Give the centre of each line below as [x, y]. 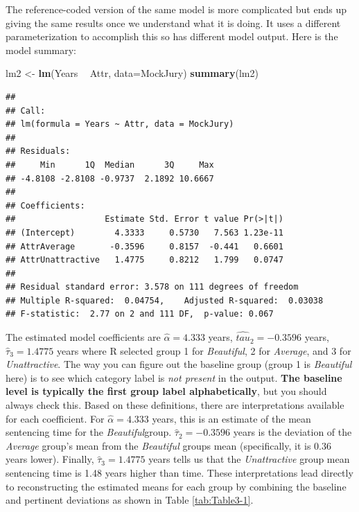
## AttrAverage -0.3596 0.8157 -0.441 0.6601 [145, 246]
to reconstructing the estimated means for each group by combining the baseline [176, 486]
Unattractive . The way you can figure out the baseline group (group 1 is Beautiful [179, 364]
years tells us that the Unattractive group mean [249, 459]
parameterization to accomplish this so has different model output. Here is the [172, 36]
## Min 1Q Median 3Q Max [110, 165]
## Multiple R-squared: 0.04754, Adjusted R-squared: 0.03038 [165, 300]
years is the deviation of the [292, 432]
